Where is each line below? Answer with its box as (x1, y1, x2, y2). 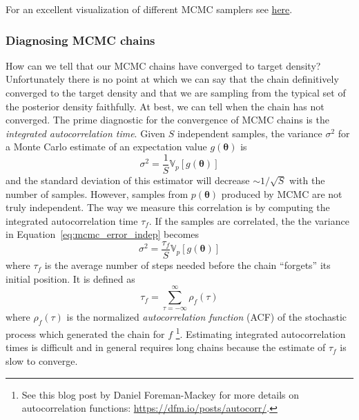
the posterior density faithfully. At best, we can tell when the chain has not (6, 99, 324, 113)
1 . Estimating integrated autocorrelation (175, 325, 346, 341)
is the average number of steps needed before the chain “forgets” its (44, 258, 331, 272)
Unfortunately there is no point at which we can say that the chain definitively (6, 72, 339, 86)
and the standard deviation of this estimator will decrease (6, 173, 250, 188)
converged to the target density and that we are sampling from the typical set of (6, 86, 346, 99)
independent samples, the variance (177, 126, 322, 140)
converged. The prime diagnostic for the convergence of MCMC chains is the (6, 112, 329, 127)
